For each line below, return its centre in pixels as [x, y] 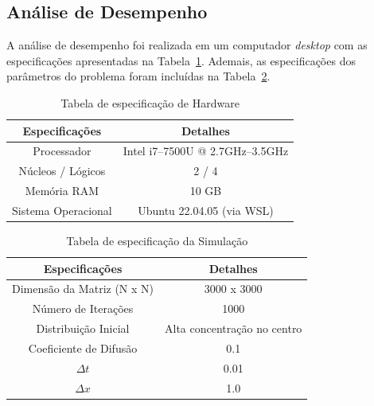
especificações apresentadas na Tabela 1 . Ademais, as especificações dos [181, 60]
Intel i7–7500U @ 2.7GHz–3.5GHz [206, 151]
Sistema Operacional [62, 210]
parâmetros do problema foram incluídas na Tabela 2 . [138, 76]
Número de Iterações [83, 308]
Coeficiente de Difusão [83, 348]
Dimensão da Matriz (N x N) [83, 289]
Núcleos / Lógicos [62, 171]
